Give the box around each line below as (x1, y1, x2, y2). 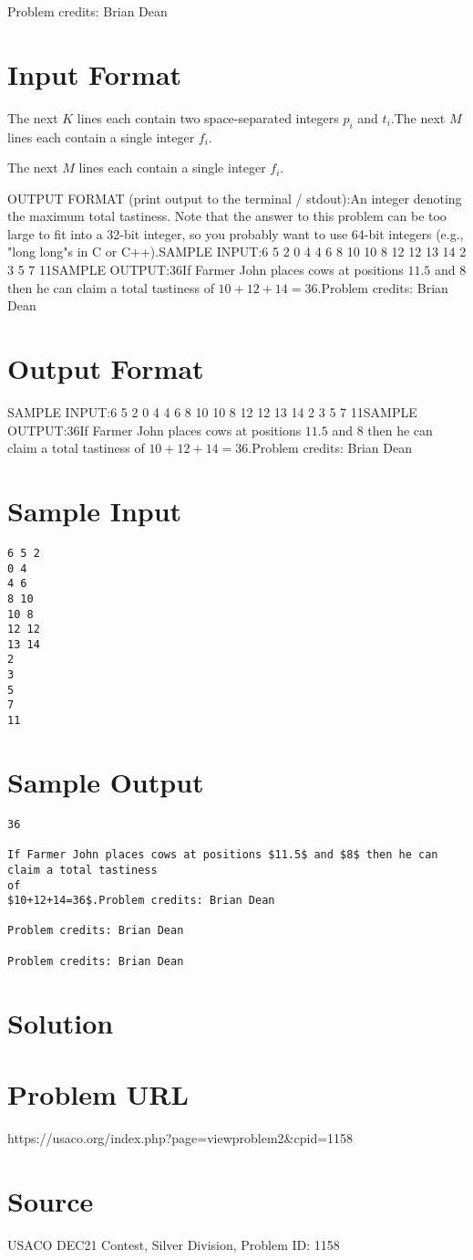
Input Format (7, 55, 182, 92)
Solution (7, 1003, 114, 1041)
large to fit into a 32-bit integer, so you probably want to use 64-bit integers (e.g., (7, 224, 464, 243)
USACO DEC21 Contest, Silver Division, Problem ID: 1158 (7, 1234, 340, 1254)
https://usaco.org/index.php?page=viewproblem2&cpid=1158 (7, 1128, 354, 1147)
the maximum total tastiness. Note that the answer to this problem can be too (7, 206, 447, 226)
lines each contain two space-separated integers (77, 108, 339, 127)
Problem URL (7, 1076, 189, 1113)
